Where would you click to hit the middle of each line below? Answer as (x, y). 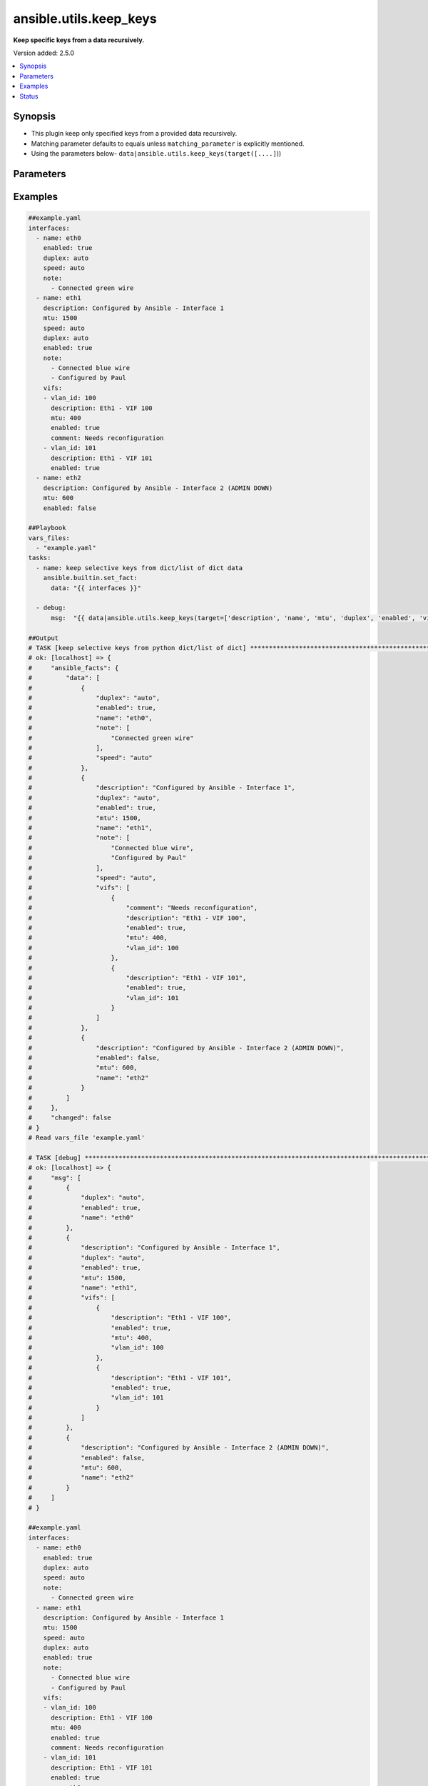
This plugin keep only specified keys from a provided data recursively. (134, 134)
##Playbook (47, 528)
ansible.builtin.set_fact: (91, 578)
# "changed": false (70, 1118)
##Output (44, 638)
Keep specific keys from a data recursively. (79, 40)
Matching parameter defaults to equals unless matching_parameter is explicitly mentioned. (168, 144)
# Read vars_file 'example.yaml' (87, 1138)
